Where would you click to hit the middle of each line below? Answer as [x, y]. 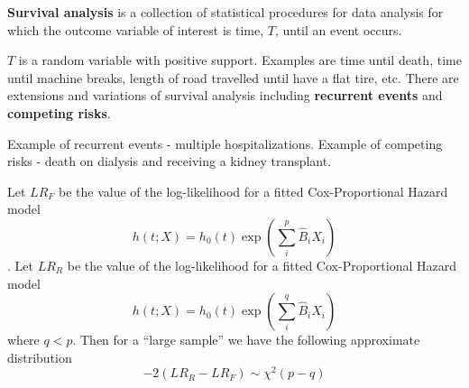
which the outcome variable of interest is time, [136, 29]
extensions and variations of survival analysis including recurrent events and [225, 95]
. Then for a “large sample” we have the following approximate [246, 340]
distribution [40, 357]
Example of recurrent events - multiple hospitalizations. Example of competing [225, 143]
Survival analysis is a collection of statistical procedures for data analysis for [225, 12]
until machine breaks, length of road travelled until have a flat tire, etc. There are [233, 77]
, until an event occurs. [338, 29]
